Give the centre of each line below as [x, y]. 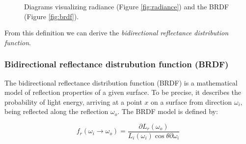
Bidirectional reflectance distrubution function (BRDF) [117, 64]
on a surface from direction [191, 101]
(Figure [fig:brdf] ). [52, 16]
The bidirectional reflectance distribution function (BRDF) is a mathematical [121, 82]
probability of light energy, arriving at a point [73, 101]
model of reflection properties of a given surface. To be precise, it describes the [123, 92]
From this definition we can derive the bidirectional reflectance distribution [117, 33]
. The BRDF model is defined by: [168, 111]
